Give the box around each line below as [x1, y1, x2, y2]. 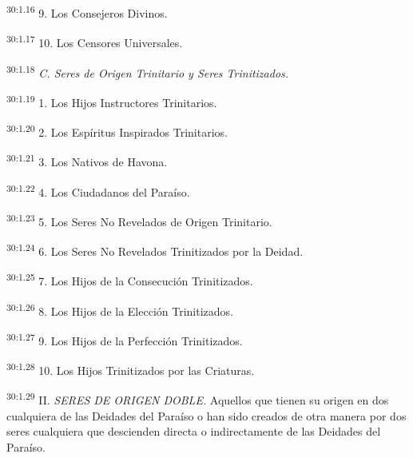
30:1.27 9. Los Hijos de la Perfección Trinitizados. [6, 329, 243, 348]
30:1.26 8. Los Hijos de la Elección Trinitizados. [6, 300, 233, 319]
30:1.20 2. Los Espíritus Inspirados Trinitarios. [6, 121, 228, 140]
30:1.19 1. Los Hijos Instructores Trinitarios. [6, 91, 217, 110]
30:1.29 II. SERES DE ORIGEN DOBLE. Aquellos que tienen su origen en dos [6, 389, 389, 408]
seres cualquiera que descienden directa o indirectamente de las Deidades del [6, 423, 381, 440]
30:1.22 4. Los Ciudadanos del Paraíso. [6, 181, 190, 200]
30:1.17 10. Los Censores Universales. [6, 32, 183, 50]
